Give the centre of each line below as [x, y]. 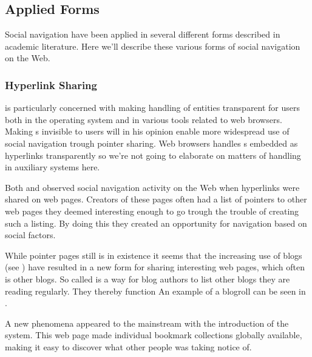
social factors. [30, 235]
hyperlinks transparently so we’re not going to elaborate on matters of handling [153, 155]
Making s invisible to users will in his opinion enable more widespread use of [147, 131]
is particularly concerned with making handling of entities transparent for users [153, 108]
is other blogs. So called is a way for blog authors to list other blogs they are [148, 279]
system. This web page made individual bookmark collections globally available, [154, 335]
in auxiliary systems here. [53, 167]
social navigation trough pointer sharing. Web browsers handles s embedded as [151, 143]
